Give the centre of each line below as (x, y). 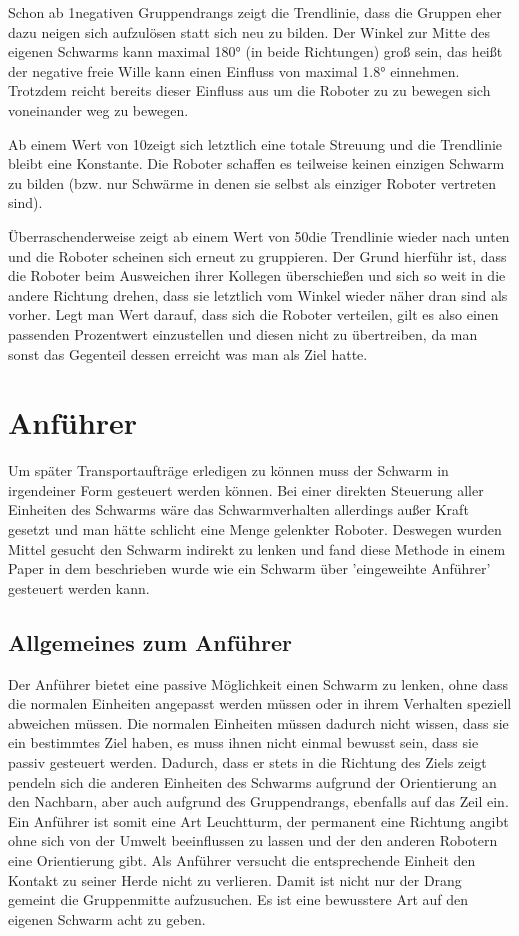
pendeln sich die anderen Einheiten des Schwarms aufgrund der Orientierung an (252, 781)
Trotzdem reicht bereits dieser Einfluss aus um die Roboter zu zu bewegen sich (249, 90)
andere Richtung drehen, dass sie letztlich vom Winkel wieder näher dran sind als (258, 294)
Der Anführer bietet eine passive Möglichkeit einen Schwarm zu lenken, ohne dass (258, 683)
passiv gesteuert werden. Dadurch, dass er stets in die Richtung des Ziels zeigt (247, 761)
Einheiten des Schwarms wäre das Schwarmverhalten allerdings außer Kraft (238, 509)
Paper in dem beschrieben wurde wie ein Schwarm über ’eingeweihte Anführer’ (249, 568)
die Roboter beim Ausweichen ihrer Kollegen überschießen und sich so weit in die (257, 275)
